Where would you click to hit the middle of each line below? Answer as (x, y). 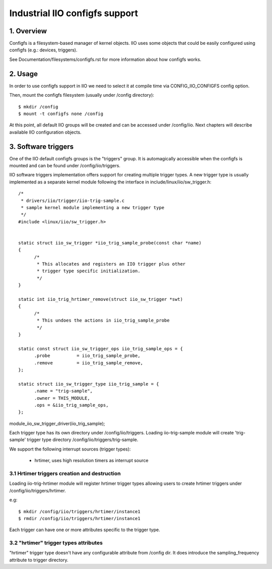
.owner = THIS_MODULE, (62, 398)
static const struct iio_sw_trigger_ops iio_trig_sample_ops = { (101, 349)
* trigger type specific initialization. (89, 271)
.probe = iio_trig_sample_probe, (87, 356)
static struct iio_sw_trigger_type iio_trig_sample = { (89, 384)
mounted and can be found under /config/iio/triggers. (65, 166)
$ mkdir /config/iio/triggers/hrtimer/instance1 (79, 511)
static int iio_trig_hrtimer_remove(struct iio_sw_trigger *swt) (101, 299)
